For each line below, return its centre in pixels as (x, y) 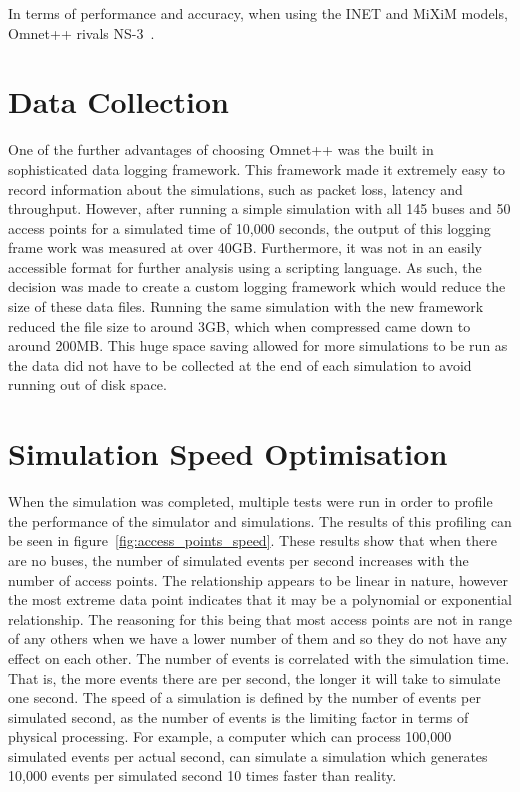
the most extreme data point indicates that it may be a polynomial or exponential (260, 599)
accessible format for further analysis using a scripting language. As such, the (245, 266)
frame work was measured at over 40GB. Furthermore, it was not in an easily (245, 247)
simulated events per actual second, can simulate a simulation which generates (248, 755)
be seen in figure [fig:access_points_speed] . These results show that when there (252, 540)
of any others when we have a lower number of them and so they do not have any (258, 638)
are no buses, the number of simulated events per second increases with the (238, 559)
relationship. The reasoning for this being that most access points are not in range (260, 618)
